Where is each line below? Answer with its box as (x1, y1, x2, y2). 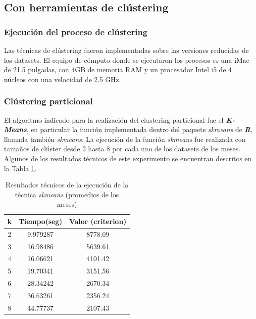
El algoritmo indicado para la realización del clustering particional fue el (4, 114, 224, 125)
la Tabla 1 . (4, 163, 37, 173)
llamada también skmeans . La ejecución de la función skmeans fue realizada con (4, 134, 246, 144)
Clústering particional (4, 95, 93, 107)
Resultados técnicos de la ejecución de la (5, 180, 129, 190)
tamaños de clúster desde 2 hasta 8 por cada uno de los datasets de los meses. (4, 143, 241, 154)
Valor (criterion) (69, 216, 127, 226)
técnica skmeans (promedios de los (15, 189, 119, 199)
